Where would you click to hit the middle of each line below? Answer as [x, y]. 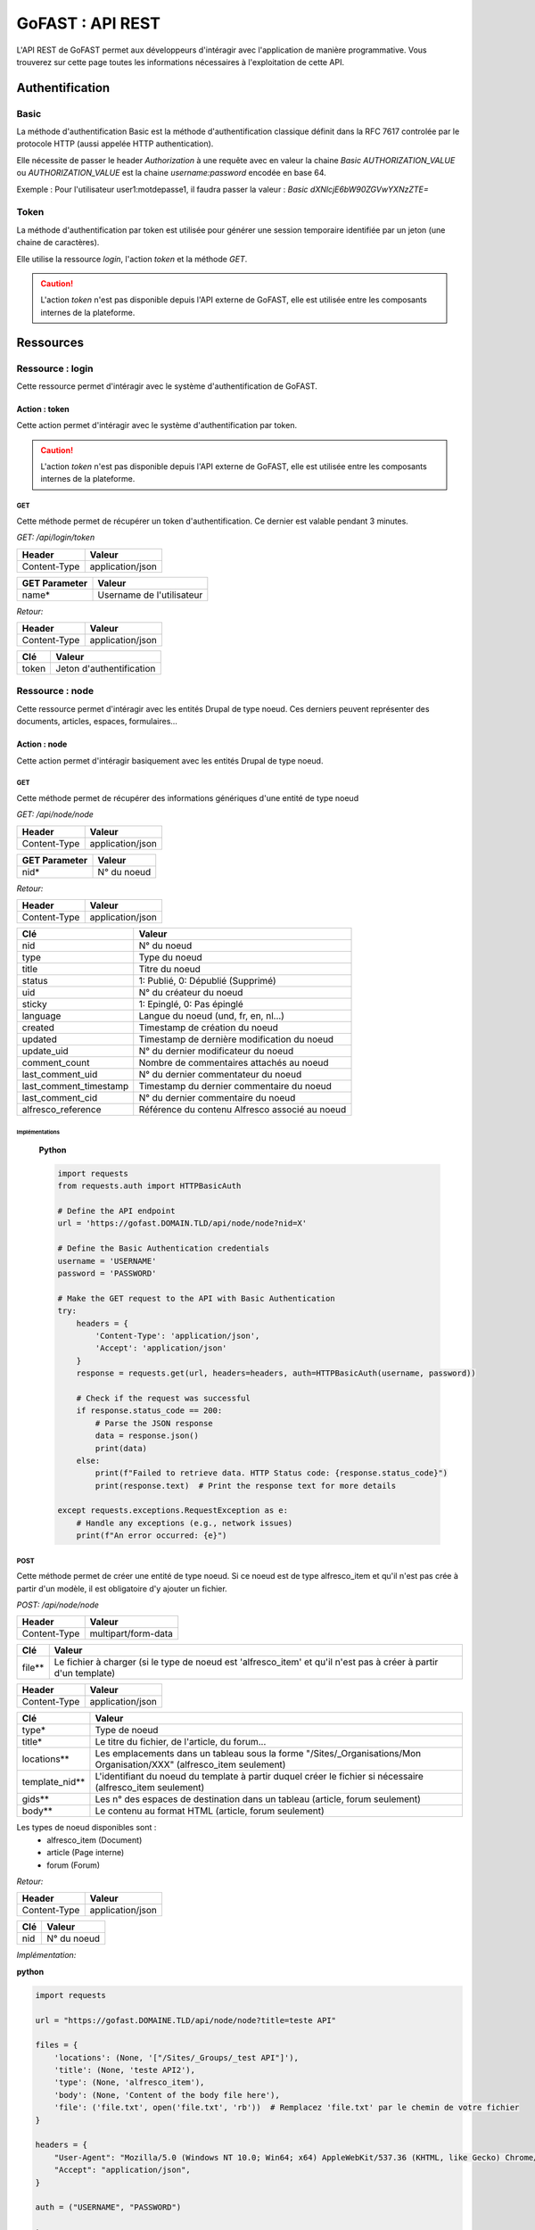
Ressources [50, 342]
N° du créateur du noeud [191, 993]
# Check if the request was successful [164, 1398]
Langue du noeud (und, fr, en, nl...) [212, 1016]
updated [39, 1039]
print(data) [121, 1448]
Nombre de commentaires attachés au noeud [234, 1063]
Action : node [42, 744]
